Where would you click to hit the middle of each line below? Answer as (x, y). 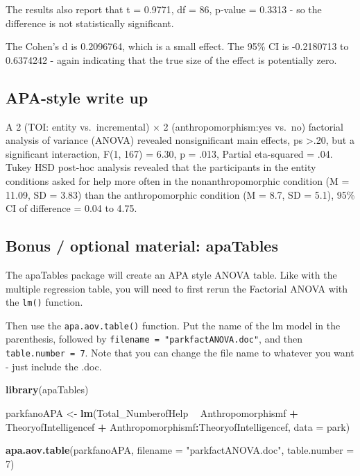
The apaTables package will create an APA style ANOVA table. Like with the (171, 274)
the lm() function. (44, 302)
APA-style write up (77, 97)
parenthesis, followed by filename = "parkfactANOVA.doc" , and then (154, 339)
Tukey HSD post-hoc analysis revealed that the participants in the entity (161, 167)
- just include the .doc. (54, 366)
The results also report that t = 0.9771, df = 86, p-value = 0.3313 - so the (164, 9)
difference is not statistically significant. (90, 23)
